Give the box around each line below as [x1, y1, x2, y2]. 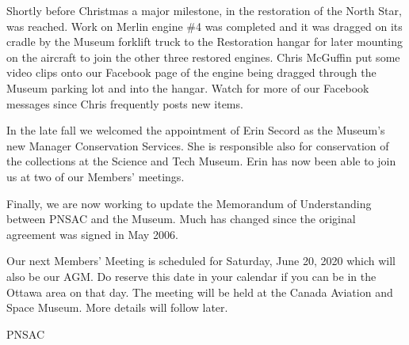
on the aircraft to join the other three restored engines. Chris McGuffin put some [6, 48, 400, 65]
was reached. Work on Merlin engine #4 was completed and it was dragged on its [6, 17, 403, 34]
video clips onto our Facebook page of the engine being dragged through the [6, 64, 377, 81]
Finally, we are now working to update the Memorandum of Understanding [6, 195, 372, 211]
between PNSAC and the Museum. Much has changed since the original [6, 210, 356, 227]
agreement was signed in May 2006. [6, 226, 178, 242]
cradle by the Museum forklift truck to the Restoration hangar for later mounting [6, 33, 403, 50]
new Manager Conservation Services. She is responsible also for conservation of [6, 137, 389, 154]
